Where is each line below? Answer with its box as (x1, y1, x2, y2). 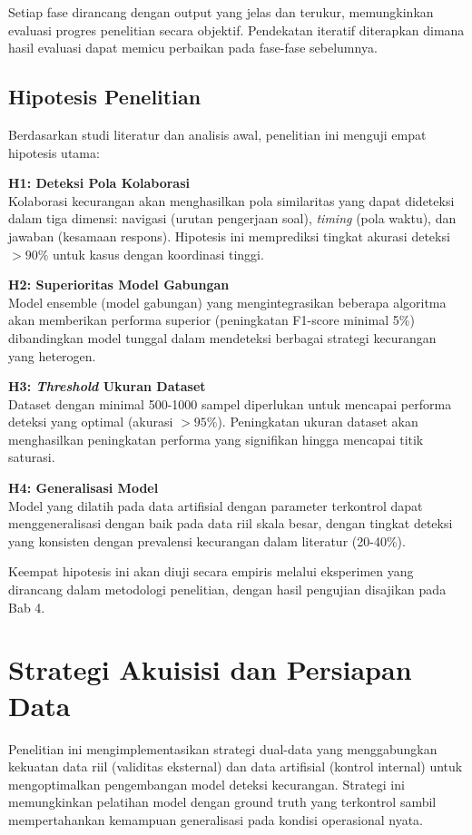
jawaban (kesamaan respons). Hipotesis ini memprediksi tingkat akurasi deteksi (8, 226, 450, 245)
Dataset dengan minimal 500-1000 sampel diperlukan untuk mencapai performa (8, 394, 452, 413)
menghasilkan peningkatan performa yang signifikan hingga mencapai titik (8, 429, 424, 448)
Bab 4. (8, 597, 45, 616)
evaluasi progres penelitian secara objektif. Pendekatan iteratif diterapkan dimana (8, 20, 465, 39)
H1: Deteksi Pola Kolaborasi (8, 173, 191, 192)
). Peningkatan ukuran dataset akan (217, 412, 418, 431)
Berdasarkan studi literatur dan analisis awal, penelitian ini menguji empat (8, 124, 427, 143)
